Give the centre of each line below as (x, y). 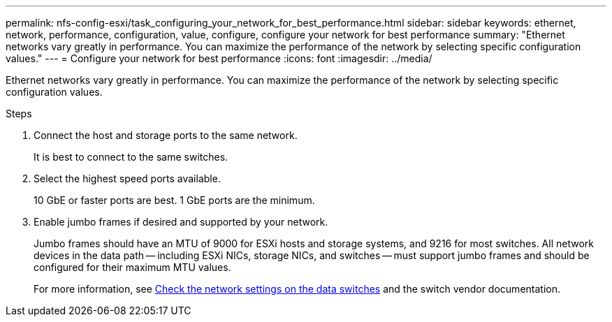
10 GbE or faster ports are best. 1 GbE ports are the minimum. (174, 200)
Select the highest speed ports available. (127, 178)
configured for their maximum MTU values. (132, 267)
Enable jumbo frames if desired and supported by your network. (181, 222)
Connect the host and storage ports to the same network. (166, 135)
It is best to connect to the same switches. (131, 157)
